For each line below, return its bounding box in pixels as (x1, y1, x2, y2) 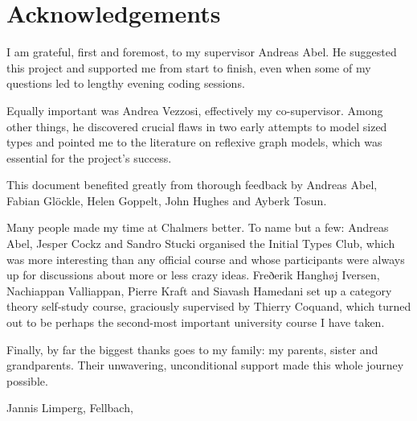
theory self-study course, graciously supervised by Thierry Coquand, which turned (6, 298, 411, 315)
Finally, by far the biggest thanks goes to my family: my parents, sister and (6, 341, 378, 357)
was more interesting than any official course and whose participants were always (6, 250, 405, 267)
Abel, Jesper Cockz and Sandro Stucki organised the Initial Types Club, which (6, 235, 395, 252)
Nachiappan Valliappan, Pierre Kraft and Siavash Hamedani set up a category (6, 282, 392, 299)
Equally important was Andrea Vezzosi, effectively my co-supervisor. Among (6, 101, 383, 118)
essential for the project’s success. (6, 149, 172, 166)
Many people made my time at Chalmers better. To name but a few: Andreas (6, 219, 389, 236)
